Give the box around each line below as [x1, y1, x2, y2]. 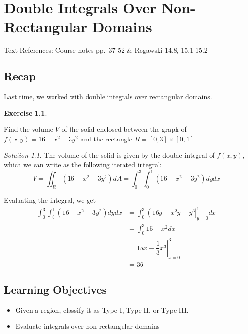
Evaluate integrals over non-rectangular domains [15, 321, 160, 331]
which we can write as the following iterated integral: [4, 159, 162, 170]
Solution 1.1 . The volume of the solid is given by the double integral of [4, 150, 215, 160]
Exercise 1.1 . [4, 107, 47, 118]
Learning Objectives [4, 281, 107, 297]
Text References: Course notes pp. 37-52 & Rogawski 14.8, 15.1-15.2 [4, 45, 208, 55]
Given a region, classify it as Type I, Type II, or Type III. [15, 304, 189, 315]
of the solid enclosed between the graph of [61, 124, 187, 134]
